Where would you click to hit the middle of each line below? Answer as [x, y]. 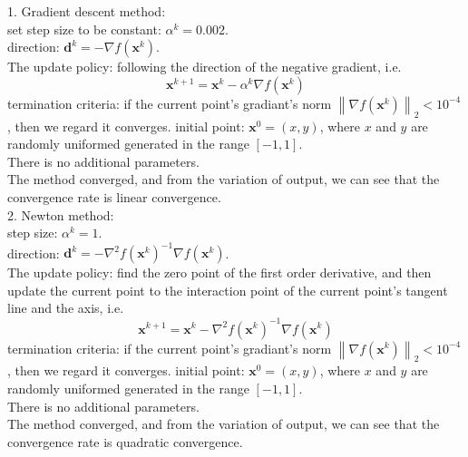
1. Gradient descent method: [87, 11]
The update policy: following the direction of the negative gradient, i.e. [205, 67]
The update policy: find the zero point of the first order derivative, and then [219, 272]
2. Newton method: [61, 214]
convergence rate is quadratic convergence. [125, 441]
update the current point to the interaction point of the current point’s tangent [228, 290]
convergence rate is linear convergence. [114, 196]
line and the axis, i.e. [66, 308]
